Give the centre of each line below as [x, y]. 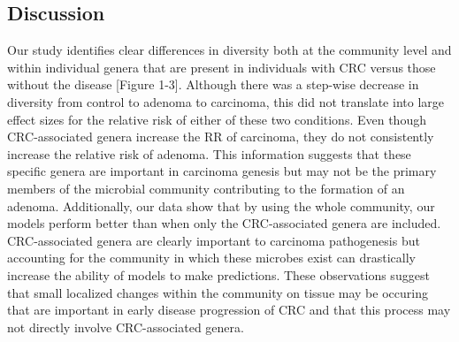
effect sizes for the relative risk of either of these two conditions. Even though [217, 119]
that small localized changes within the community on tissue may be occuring [218, 292]
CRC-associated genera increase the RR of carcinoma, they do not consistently [221, 137]
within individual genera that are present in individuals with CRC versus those [222, 67]
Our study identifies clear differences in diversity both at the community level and [229, 50]
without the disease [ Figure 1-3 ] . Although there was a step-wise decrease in [213, 84]
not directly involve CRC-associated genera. [126, 327]
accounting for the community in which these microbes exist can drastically [212, 258]
